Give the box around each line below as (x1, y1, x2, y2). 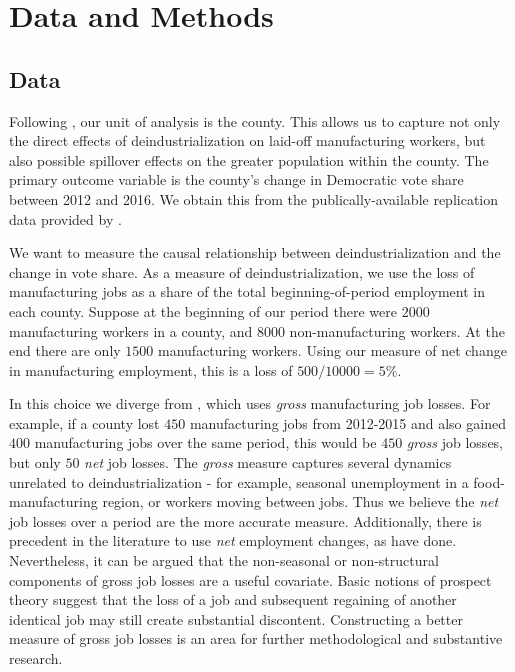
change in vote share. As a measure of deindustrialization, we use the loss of (9, 261, 475, 282)
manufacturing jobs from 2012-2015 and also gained (189, 412, 506, 433)
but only (9, 452, 61, 473)
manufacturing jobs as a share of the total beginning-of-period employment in (9, 281, 485, 302)
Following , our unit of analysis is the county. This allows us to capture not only (9, 110, 501, 131)
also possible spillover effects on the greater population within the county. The (9, 149, 489, 170)
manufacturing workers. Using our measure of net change (158, 340, 507, 361)
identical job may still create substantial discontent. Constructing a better (9, 608, 463, 629)
